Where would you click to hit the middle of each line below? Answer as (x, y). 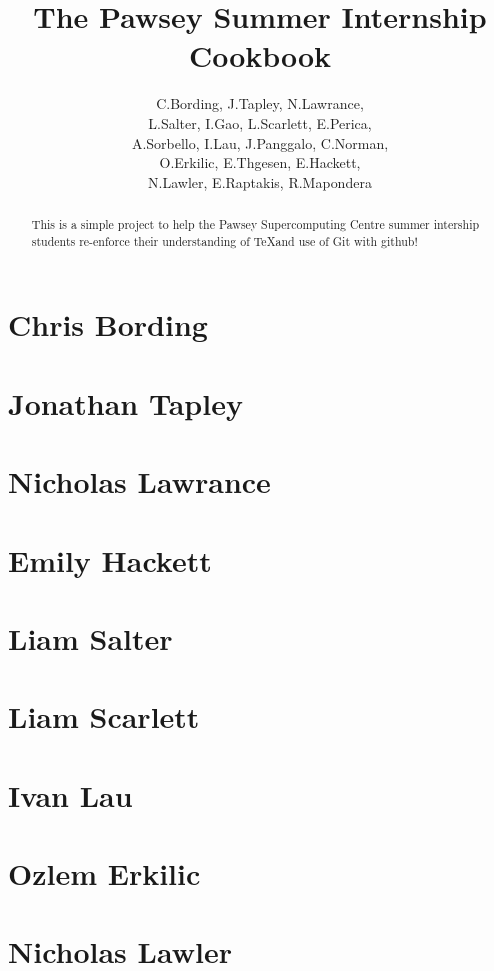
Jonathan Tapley (125, 402)
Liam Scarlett (104, 716)
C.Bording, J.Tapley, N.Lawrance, (260, 103)
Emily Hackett (110, 559)
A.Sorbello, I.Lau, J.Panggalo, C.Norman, (260, 142)
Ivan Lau (70, 794)
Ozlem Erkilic (104, 873)
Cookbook (260, 55)
